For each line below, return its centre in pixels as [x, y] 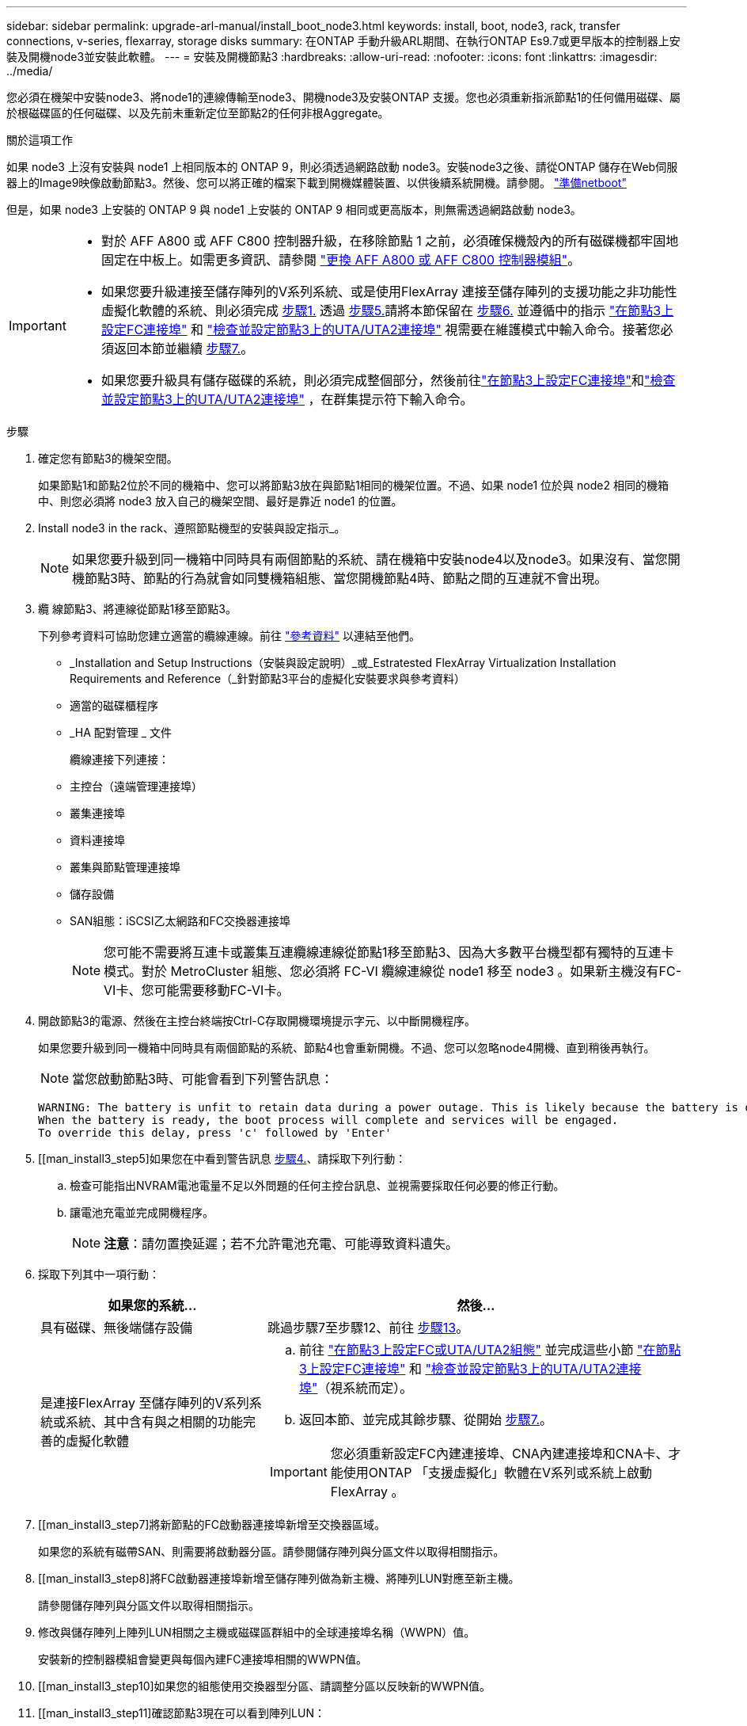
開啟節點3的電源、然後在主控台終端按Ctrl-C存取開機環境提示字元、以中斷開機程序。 [257, 1021]
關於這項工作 [40, 140]
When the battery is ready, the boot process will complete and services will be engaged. [328, 1120]
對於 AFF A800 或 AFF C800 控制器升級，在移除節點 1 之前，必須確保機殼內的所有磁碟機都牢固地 [390, 241]
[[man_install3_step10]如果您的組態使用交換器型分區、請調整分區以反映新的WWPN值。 [264, 1686]
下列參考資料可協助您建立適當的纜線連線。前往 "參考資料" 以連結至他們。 [229, 636]
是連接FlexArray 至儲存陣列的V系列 [145, 1403]
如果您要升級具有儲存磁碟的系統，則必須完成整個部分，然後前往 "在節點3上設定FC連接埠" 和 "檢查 [388, 380]
